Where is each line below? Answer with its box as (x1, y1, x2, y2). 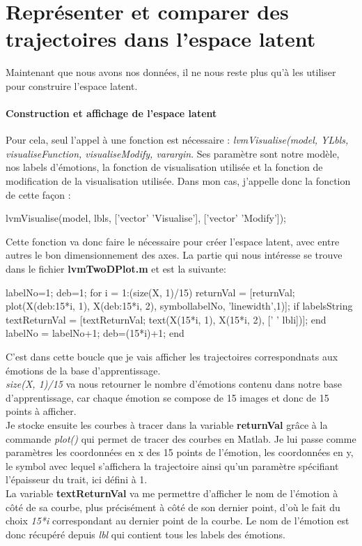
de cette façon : (6, 187, 71, 202)
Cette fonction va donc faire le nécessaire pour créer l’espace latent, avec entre (6, 234, 340, 248)
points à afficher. (6, 404, 77, 418)
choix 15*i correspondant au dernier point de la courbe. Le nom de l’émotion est (6, 513, 349, 528)
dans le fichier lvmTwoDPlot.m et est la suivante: (6, 261, 226, 276)
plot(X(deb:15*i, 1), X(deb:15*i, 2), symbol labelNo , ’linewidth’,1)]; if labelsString (6, 298, 353, 313)
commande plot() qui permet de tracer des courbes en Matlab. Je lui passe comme (6, 431, 356, 446)
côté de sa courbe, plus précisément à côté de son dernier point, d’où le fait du (6, 499, 340, 514)
